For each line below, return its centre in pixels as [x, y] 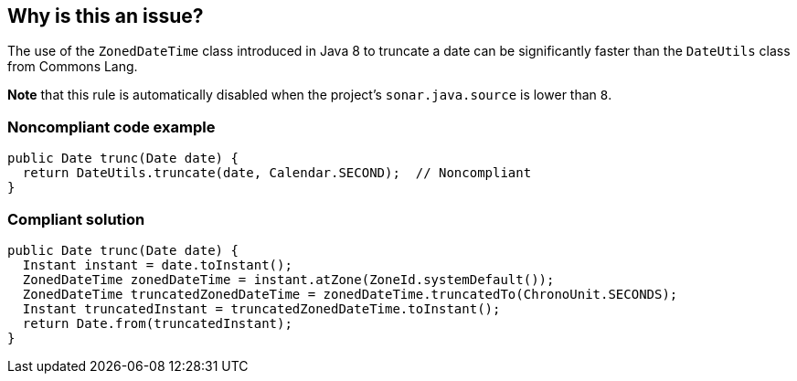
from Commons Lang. [73, 67]
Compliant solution [76, 219]
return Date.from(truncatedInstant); [157, 323]
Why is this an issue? [106, 16]
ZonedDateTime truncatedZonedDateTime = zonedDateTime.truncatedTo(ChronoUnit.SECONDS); [350, 294]
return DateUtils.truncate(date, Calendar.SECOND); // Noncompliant [277, 173]
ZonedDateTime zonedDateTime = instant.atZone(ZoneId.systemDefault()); [288, 279]
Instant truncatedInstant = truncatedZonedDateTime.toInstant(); [261, 308]
